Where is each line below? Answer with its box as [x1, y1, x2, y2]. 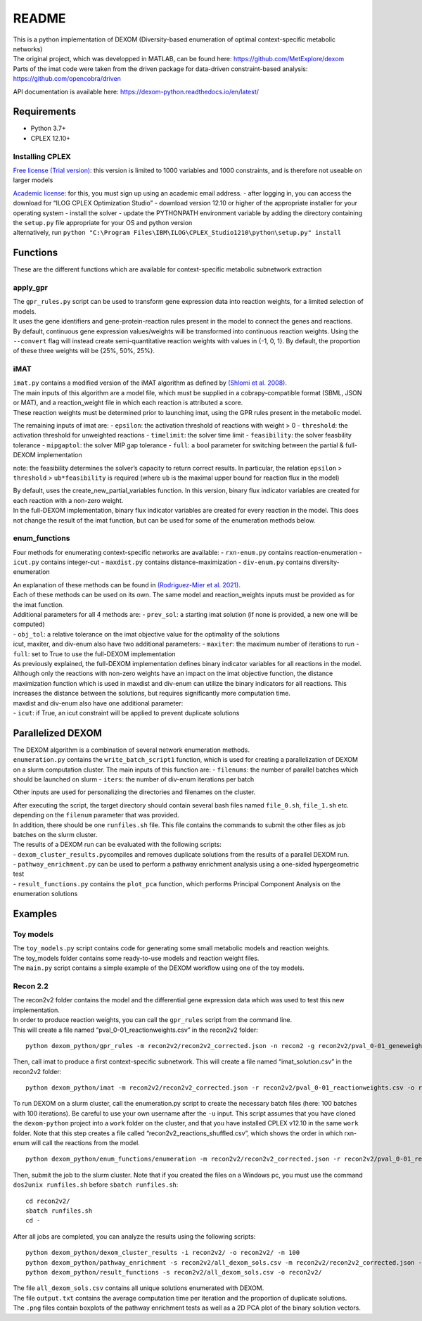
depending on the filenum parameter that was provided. [13, 811, 179, 819]
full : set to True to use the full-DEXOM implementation [13, 649, 176, 658]
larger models [13, 176, 53, 184]
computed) [13, 620, 45, 629]
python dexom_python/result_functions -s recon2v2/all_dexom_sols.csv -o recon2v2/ [25, 1268, 323, 1276]
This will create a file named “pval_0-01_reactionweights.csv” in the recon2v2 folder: [13, 1026, 258, 1034]
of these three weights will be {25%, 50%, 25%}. [13, 347, 155, 355]
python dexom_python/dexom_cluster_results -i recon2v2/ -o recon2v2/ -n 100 [25, 1249, 300, 1257]
